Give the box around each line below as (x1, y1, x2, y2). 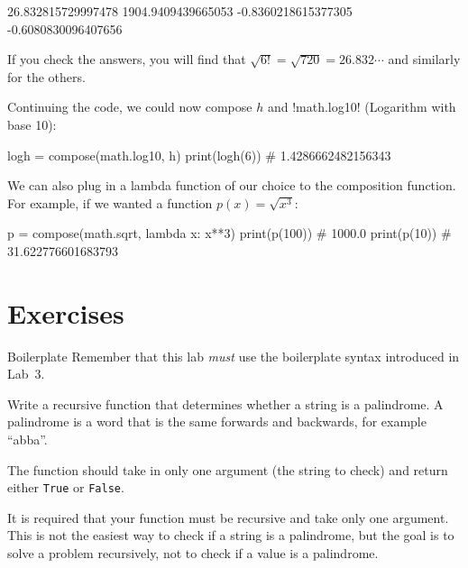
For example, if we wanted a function (7, 193, 213, 212)
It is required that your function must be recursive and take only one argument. (7, 508, 449, 527)
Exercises (7, 294, 124, 331)
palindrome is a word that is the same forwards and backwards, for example (7, 412, 427, 431)
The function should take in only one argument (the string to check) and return (7, 460, 448, 479)
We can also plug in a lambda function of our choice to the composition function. (7, 176, 456, 195)
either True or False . (7, 478, 124, 497)
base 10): (7, 115, 57, 133)
